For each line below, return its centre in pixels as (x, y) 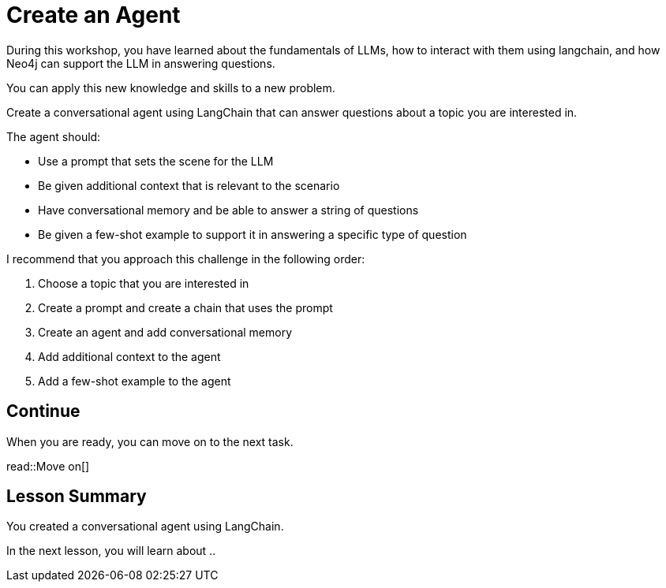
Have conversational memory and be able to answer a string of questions (228, 210)
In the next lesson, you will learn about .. (111, 551)
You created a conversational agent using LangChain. (145, 527)
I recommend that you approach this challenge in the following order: (186, 259)
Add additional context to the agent (129, 356)
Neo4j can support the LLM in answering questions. (141, 63)
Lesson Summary (77, 497)
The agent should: (54, 136)
